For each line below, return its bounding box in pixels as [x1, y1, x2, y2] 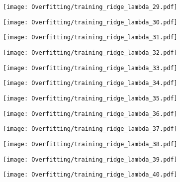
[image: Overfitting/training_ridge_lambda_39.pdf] [3, 156, 178, 163]
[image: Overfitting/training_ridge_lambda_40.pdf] [3, 171, 178, 179]
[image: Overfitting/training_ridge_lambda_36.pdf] [3, 110, 178, 117]
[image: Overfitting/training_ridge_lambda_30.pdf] [3, 18, 178, 26]
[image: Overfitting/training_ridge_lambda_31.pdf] [3, 34, 178, 41]
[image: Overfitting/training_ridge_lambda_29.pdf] [3, 3, 178, 10]
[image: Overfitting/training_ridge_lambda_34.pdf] [3, 80, 178, 87]
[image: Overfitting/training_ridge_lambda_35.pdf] [3, 94, 178, 102]
